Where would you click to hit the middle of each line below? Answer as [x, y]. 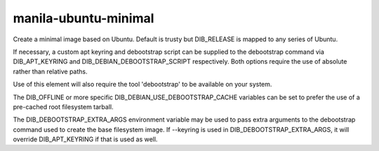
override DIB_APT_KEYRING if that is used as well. [85, 139]
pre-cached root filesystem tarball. [63, 107]
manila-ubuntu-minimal [84, 18]
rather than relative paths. [50, 71]
